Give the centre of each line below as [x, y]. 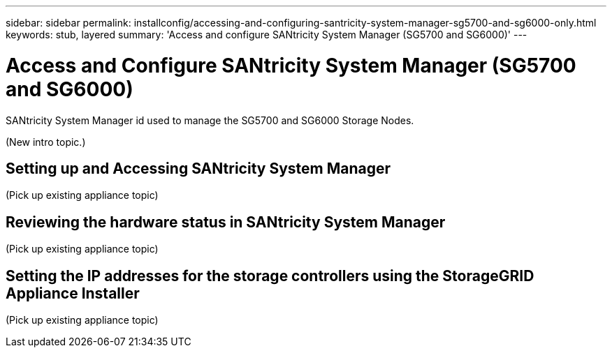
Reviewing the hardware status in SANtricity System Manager [226, 222]
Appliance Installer [73, 293]
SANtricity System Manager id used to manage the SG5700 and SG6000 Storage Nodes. [210, 120]
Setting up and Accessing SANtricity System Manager [198, 168]
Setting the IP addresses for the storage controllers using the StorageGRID [270, 276]
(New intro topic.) [46, 142]
